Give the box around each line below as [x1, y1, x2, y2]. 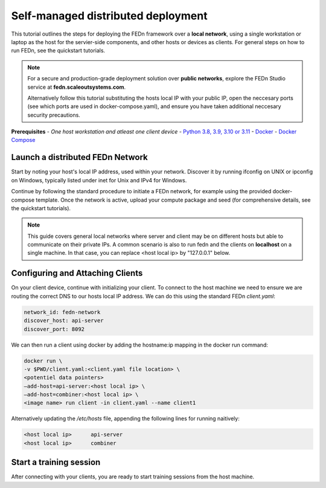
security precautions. [27, 111, 81, 118]
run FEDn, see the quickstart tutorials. [11, 47, 106, 54]
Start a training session [11, 457, 101, 467]
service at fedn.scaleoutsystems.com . [27, 83, 126, 91]
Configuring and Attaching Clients [11, 268, 143, 278]
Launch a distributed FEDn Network [11, 152, 148, 162]
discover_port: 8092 [24, 326, 85, 332]
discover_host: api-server [24, 317, 104, 324]
